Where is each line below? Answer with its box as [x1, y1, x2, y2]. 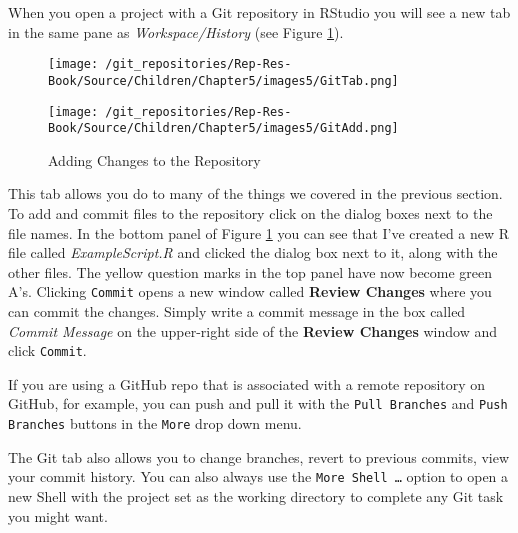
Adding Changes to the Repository [48, 149, 261, 170]
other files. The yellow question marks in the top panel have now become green [8, 261, 493, 282]
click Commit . [8, 340, 87, 361]
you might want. [8, 505, 108, 526]
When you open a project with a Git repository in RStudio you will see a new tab [8, 2, 511, 22]
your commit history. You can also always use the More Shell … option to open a [8, 466, 509, 487]
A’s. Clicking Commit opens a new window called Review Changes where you [8, 281, 492, 302]
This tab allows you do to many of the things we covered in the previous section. [8, 183, 503, 204]
